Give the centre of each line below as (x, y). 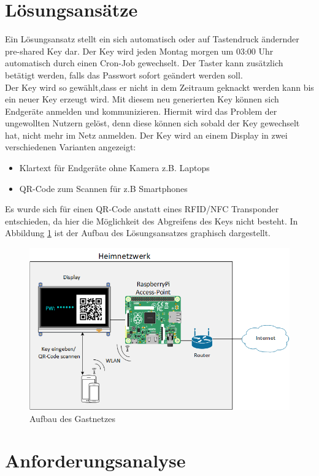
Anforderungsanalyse (95, 460)
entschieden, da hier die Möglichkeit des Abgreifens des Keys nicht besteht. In (152, 221)
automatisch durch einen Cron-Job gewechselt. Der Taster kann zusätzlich (144, 63)
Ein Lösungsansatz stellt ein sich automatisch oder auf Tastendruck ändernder (152, 39)
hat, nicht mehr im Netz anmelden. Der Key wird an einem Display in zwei (146, 135)
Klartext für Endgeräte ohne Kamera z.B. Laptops (114, 168)
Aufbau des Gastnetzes (72, 418)
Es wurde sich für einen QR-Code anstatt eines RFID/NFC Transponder (142, 209)
